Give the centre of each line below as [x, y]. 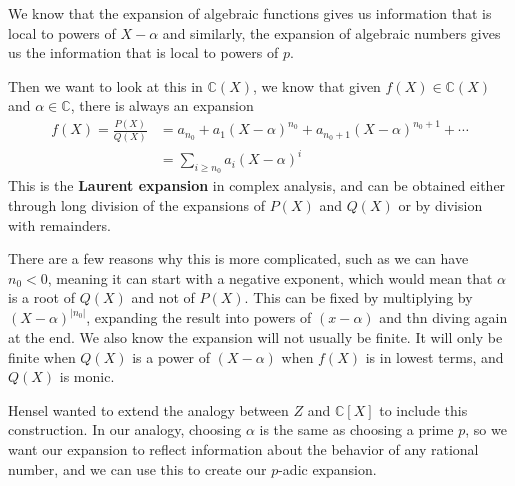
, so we [486, 429]
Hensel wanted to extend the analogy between [148, 409]
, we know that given [316, 85]
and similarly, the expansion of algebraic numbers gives [331, 32]
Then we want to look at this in [105, 85]
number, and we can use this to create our [137, 468]
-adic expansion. [327, 468]
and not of [163, 297]
